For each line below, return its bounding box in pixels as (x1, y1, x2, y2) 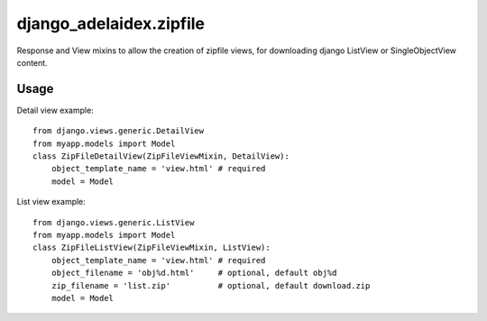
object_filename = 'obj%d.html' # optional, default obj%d (51, 268, 337, 279)
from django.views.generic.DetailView (32, 126, 205, 136)
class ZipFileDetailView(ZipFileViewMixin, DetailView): (32, 151, 290, 161)
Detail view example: (16, 105, 94, 115)
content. (16, 57, 49, 68)
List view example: (16, 197, 86, 207)
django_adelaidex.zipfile (16, 14, 206, 33)
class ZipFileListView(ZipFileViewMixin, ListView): (32, 243, 271, 252)
